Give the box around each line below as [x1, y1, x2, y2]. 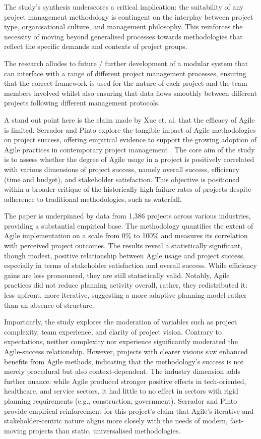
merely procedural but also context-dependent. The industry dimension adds [4, 366, 241, 376]
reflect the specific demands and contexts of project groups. [4, 41, 187, 51]
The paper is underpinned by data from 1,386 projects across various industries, [4, 210, 251, 221]
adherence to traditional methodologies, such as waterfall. [4, 193, 182, 204]
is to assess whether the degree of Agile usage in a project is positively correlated [4, 154, 254, 164]
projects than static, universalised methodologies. [28, 425, 181, 435]
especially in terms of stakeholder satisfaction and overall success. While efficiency [4, 260, 257, 270]
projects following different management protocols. [4, 97, 160, 108]
